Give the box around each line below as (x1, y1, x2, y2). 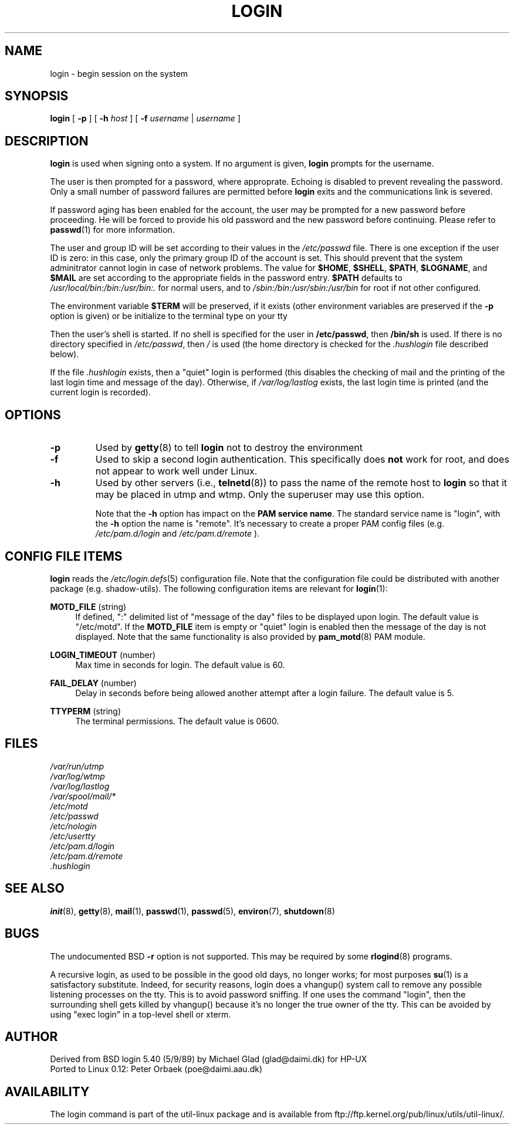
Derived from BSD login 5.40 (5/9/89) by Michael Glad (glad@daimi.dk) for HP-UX (50, 1054, 367, 1064)
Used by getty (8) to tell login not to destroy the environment (95, 442, 363, 454)
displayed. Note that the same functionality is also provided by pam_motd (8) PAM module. (75, 631, 425, 642)
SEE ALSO (5, 881, 65, 896)
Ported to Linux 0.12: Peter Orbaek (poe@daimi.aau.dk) (50, 1064, 263, 1074)
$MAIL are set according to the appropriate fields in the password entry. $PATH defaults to (50, 273, 403, 283)
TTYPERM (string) (50, 706, 121, 716)
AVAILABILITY (5, 1084, 90, 1099)
